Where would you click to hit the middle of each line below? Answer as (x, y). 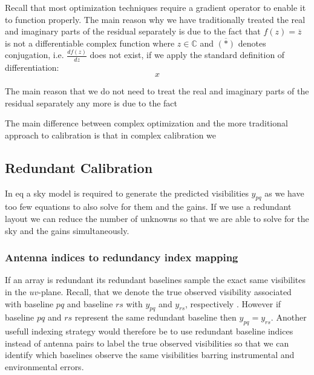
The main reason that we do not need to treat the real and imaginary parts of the (157, 91)
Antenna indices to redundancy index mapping (122, 257)
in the (16, 292)
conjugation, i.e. (34, 55)
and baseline (90, 303)
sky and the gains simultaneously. (67, 230)
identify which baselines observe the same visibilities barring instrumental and (150, 355)
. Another (289, 317)
